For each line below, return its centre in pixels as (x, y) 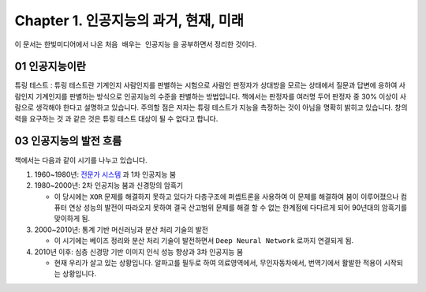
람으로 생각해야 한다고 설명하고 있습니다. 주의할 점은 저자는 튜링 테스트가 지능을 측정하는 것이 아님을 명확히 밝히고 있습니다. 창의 (211, 107)
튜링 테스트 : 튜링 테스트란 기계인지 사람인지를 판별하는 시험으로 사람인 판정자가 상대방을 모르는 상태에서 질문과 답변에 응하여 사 (210, 85)
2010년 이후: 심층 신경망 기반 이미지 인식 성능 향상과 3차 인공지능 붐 (139, 252)
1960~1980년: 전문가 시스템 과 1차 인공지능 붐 (105, 174)
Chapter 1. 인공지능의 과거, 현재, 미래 (129, 21)
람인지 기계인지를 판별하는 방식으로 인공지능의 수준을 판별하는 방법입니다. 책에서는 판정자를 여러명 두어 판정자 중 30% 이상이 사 (210, 96)
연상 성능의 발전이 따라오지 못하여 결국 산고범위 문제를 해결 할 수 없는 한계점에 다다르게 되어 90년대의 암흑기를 (238, 208)
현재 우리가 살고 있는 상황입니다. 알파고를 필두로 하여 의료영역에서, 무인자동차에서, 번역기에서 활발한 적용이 (218, 263)
